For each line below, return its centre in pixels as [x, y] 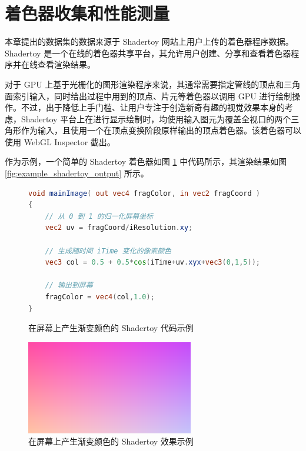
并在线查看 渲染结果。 [54, 64]
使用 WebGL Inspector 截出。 [60, 141]
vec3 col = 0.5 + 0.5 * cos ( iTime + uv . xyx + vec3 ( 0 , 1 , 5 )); [153, 263]
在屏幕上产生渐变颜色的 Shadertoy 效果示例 [111, 441]
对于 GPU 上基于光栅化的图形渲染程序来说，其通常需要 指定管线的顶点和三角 [153, 84]
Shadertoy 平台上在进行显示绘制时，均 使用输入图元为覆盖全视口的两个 [156, 118]
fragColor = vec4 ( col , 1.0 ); [100, 297]
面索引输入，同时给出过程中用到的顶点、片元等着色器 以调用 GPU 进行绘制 [149, 96]
